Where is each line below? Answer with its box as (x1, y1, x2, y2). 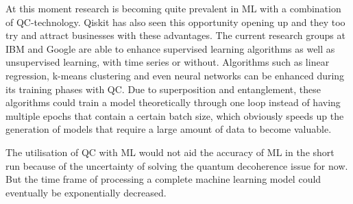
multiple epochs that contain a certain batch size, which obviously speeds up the (5, 108, 344, 123)
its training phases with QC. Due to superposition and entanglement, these (5, 81, 321, 96)
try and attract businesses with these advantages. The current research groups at (5, 28, 345, 42)
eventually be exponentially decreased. (5, 185, 167, 199)
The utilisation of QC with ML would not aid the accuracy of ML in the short (5, 144, 334, 159)
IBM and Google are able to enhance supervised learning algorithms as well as (5, 41, 335, 55)
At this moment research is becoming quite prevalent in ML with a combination (5, 1, 341, 15)
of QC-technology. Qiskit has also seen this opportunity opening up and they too (5, 14, 345, 29)
